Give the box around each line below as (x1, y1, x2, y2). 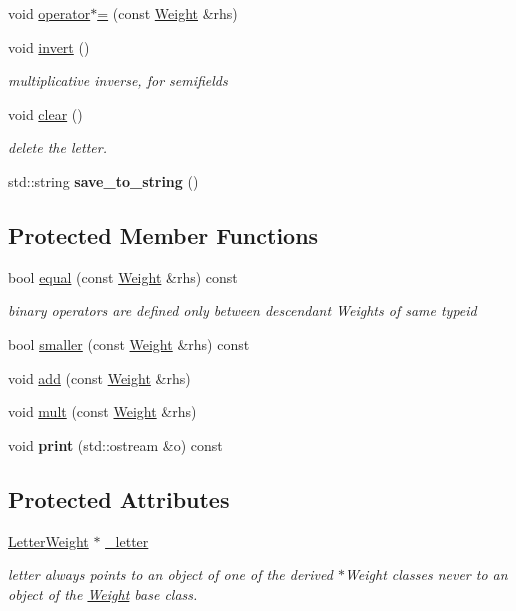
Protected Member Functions (8, 219, 319, 250)
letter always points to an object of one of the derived (8, 564, 333, 585)
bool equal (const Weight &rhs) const (8, 266, 238, 287)
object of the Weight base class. (8, 583, 198, 604)
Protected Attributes (8, 483, 230, 514)
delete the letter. (8, 137, 107, 158)
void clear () (8, 103, 83, 124)
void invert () (8, 36, 90, 57)
